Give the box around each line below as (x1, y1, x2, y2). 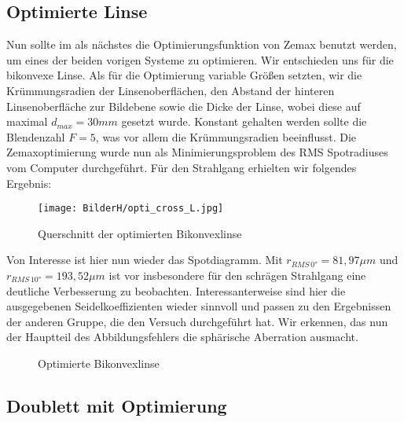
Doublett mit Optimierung (6, 393, 227, 417)
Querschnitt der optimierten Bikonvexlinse (38, 225, 242, 241)
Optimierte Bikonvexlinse (38, 354, 160, 371)
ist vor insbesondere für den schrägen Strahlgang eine (108, 266, 366, 283)
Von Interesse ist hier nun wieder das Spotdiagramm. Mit (6, 251, 283, 268)
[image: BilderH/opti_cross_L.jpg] (38, 203, 224, 215)
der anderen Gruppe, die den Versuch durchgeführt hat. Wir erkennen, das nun (6, 313, 388, 329)
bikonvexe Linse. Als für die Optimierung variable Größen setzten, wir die (6, 67, 362, 83)
